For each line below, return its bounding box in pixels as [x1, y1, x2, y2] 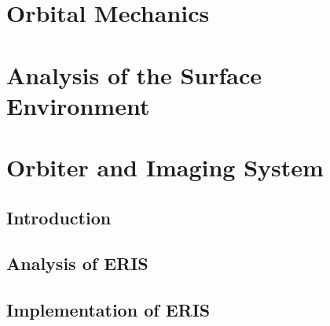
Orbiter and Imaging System [6, 151, 324, 183]
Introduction [6, 205, 112, 229]
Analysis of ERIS [6, 251, 148, 276]
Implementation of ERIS [6, 298, 211, 322]
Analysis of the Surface [6, 58, 262, 91]
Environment [6, 89, 150, 121]
